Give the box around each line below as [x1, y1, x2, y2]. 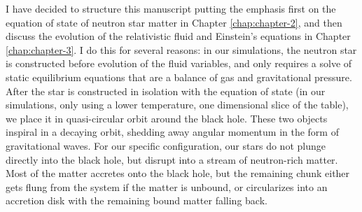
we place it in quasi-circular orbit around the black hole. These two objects [6, 111, 328, 125]
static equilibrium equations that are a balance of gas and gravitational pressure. [6, 69, 352, 84]
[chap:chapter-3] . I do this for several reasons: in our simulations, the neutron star [6, 42, 357, 57]
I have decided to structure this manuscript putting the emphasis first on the [6, 1, 336, 15]
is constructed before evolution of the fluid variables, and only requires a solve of [6, 56, 352, 71]
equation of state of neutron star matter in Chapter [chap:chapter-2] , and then [6, 15, 342, 29]
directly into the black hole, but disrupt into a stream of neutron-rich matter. [6, 152, 338, 167]
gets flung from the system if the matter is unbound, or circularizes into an [6, 179, 328, 194]
